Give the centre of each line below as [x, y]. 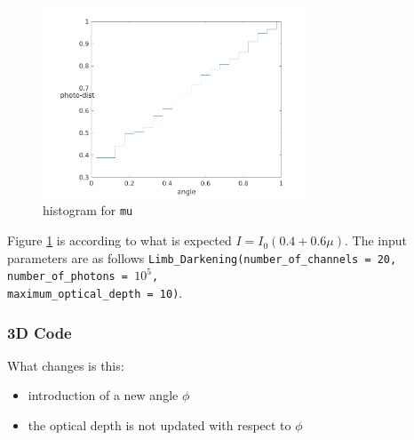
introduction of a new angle [103, 395]
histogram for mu [88, 210]
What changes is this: [66, 365]
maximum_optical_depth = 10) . [95, 292]
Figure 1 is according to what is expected [119, 240]
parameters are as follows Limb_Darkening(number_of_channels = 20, [202, 257]
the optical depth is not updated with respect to [159, 425]
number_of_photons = [68, 277]
